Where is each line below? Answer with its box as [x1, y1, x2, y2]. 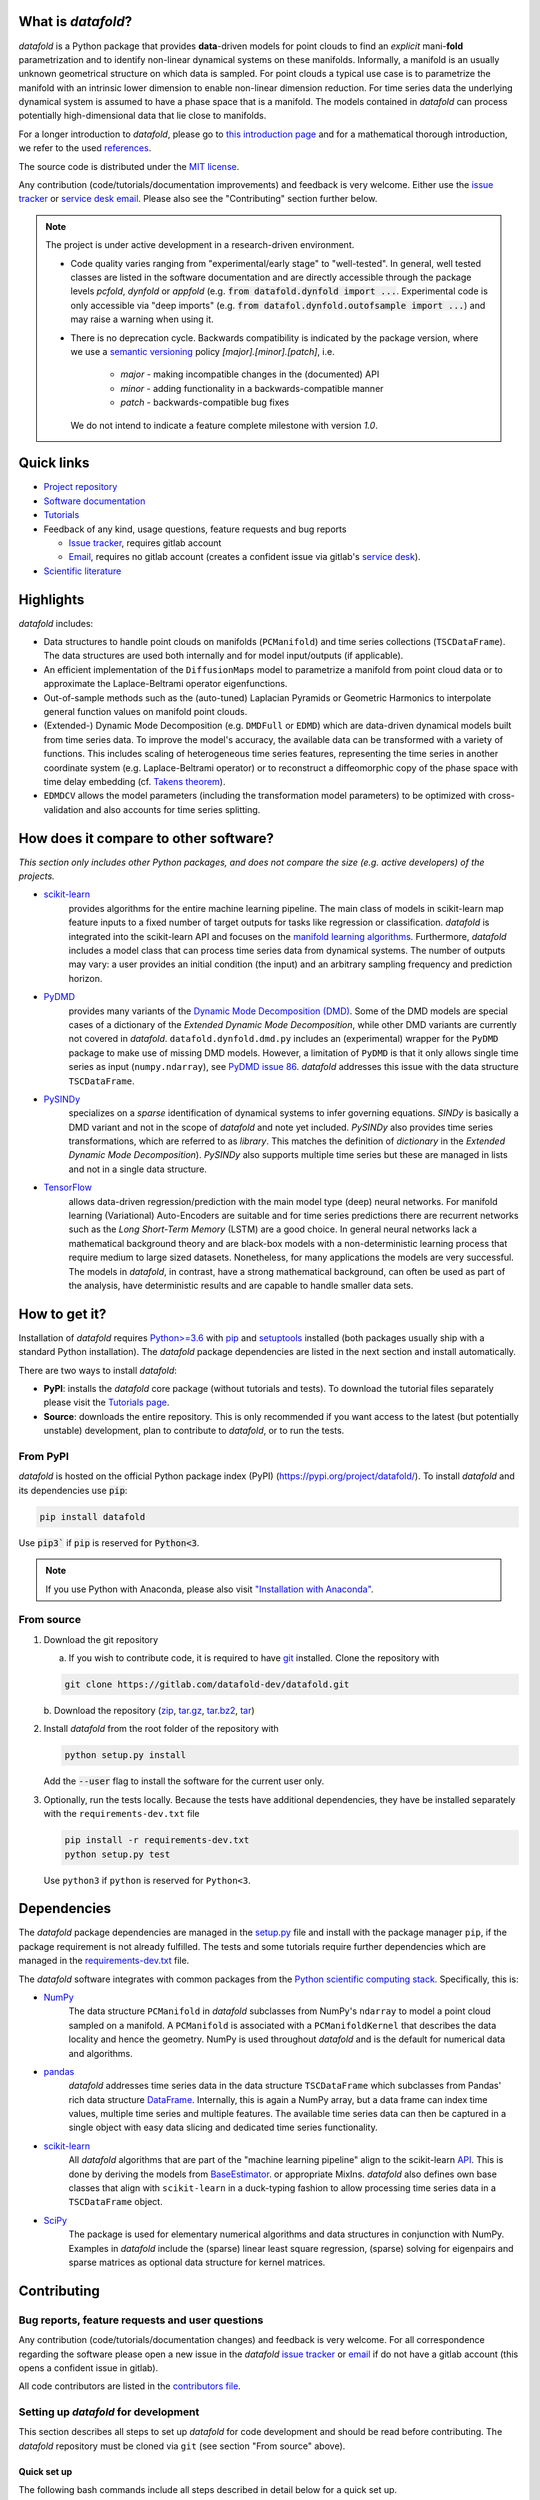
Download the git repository [43, 1633, 159, 1645]
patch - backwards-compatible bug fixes [120, 396, 290, 409]
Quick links [18, 455, 90, 472]
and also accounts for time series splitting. [85, 803, 261, 815]
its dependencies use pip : [18, 1484, 128, 1496]
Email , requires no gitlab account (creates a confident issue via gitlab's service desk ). [68, 551, 421, 563]
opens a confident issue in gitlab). [18, 2361, 159, 2374]
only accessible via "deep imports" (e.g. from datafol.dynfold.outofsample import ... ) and [70, 299, 486, 311]
